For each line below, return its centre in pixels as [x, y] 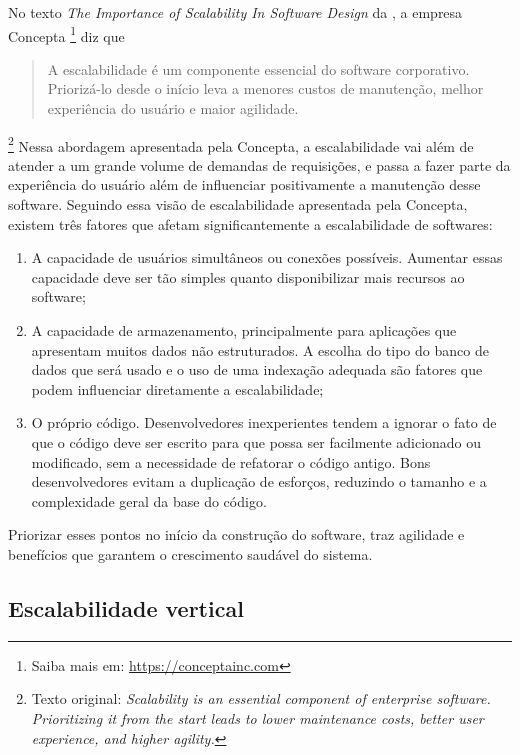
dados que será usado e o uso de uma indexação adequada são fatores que [257, 369]
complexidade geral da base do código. [149, 500]
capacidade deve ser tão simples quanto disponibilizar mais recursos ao [248, 276]
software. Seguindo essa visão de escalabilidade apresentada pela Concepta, [238, 204]
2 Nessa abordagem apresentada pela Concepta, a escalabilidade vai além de [241, 144]
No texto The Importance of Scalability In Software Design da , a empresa [235, 12]
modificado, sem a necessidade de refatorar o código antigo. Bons [231, 461]
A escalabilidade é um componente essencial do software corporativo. [258, 68]
